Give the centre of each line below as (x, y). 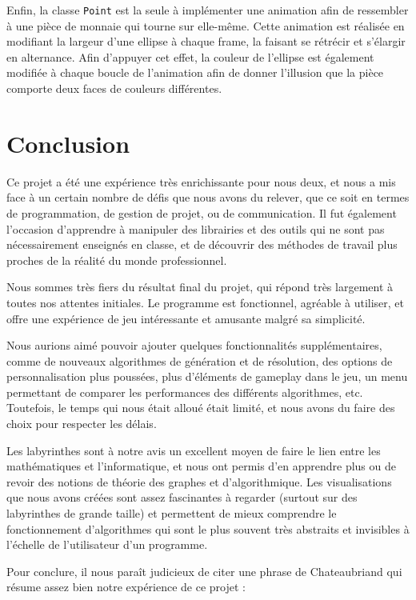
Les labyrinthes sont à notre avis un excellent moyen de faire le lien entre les (194, 450)
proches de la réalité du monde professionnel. (117, 260)
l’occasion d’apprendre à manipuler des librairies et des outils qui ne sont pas (196, 228)
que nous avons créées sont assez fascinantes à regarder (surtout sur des (182, 497)
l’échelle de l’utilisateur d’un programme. (107, 544)
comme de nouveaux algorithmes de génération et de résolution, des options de (200, 360)
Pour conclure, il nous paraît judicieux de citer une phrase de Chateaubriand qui (204, 571)
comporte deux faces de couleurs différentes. (114, 88)
